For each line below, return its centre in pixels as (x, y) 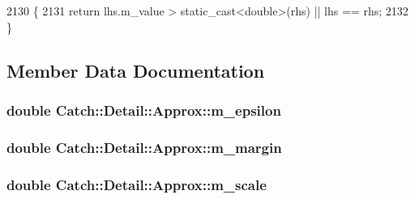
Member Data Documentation (136, 70)
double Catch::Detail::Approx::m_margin (144, 147)
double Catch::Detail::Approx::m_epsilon (144, 110)
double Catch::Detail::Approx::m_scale (137, 184)
